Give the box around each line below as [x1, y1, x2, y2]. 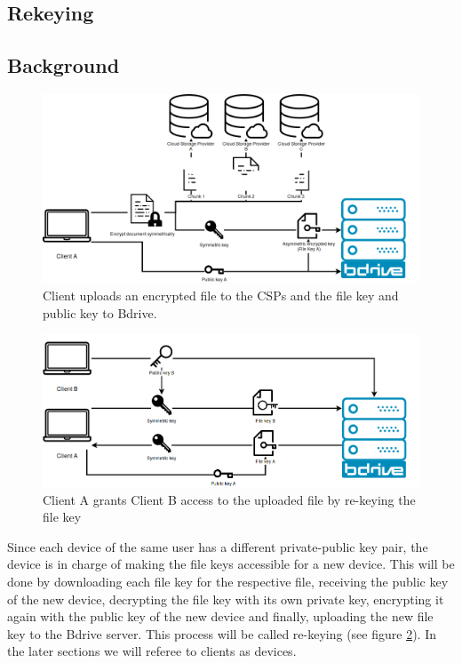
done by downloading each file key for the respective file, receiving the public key [7, 572, 449, 591]
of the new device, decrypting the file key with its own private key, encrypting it [7, 589, 444, 608]
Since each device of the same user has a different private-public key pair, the [7, 537, 428, 555]
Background [7, 52, 120, 79]
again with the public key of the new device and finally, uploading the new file [7, 607, 434, 626]
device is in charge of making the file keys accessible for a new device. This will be [7, 555, 455, 573]
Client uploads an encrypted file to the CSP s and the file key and [43, 285, 399, 304]
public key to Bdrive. [43, 303, 157, 322]
